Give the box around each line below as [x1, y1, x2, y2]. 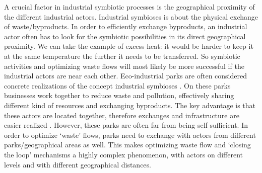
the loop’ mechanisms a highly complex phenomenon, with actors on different [4, 149, 243, 159]
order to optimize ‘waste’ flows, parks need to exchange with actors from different [4, 129, 256, 140]
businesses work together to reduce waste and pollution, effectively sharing [4, 90, 234, 101]
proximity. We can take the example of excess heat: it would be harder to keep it [4, 41, 253, 51]
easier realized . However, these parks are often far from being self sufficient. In [4, 120, 248, 130]
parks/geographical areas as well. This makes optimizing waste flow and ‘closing [4, 139, 251, 150]
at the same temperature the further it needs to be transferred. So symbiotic [4, 50, 240, 61]
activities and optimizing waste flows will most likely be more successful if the [4, 60, 244, 71]
